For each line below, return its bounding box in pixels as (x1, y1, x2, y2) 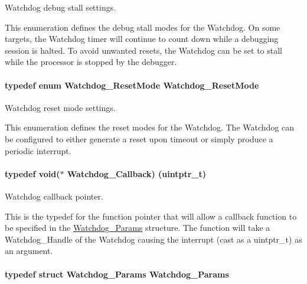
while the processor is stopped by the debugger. (5, 56, 177, 68)
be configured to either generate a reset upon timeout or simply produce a (5, 132, 273, 145)
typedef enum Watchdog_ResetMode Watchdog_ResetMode (5, 79, 259, 91)
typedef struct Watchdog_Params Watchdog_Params (5, 267, 229, 280)
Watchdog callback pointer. (5, 190, 103, 202)
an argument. (5, 244, 53, 257)
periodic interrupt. (5, 144, 71, 156)
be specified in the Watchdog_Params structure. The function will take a (5, 221, 270, 234)
